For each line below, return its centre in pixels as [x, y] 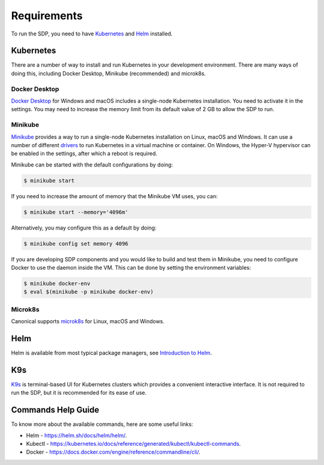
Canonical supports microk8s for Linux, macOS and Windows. [88, 321]
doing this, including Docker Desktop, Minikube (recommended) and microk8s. [109, 73]
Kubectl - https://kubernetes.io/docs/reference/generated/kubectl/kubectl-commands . [133, 443]
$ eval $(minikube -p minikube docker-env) [89, 292]
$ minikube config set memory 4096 [76, 244]
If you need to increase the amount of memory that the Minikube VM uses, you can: [115, 196]
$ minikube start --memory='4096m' [76, 212]
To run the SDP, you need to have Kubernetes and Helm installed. [92, 34]
